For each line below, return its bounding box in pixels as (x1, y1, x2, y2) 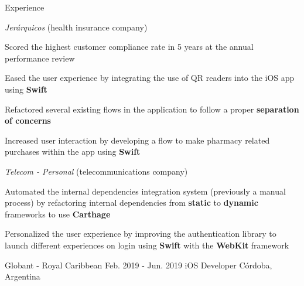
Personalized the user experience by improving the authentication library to (5, 227, 276, 240)
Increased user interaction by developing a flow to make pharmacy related (5, 134, 270, 146)
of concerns (5, 114, 51, 127)
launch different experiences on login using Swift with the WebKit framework (5, 239, 289, 251)
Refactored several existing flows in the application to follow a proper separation (5, 103, 299, 115)
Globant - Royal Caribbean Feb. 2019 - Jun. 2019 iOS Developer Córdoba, (5, 258, 272, 271)
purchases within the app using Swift (5, 145, 141, 158)
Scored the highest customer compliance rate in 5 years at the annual (5, 40, 254, 53)
